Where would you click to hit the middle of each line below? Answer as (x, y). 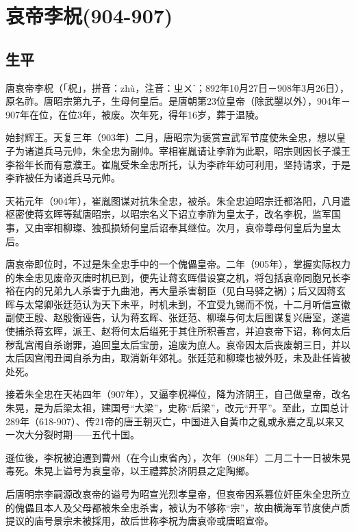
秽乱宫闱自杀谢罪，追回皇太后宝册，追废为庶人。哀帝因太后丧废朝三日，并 (173, 344)
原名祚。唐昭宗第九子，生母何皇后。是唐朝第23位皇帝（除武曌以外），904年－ (178, 101)
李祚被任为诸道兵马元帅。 (63, 178)
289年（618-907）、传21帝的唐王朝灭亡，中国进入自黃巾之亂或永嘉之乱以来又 (175, 421)
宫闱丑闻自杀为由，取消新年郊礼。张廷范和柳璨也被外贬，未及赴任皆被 (192, 358)
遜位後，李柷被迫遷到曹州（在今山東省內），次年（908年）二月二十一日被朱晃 (178, 457)
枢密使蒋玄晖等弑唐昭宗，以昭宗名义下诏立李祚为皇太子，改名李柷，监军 (168, 214)
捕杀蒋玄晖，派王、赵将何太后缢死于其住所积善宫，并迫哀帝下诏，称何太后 (182, 331)
